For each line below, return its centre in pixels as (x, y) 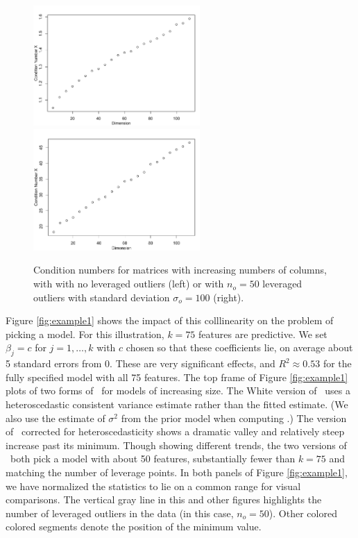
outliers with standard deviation (102, 297)
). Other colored (303, 513)
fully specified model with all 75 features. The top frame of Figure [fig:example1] (177, 377)
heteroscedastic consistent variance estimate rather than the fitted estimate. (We (177, 404)
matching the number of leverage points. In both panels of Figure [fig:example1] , (177, 472)
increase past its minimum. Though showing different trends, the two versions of (176, 445)
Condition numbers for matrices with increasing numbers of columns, (180, 270)
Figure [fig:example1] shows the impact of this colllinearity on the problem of (170, 320)
